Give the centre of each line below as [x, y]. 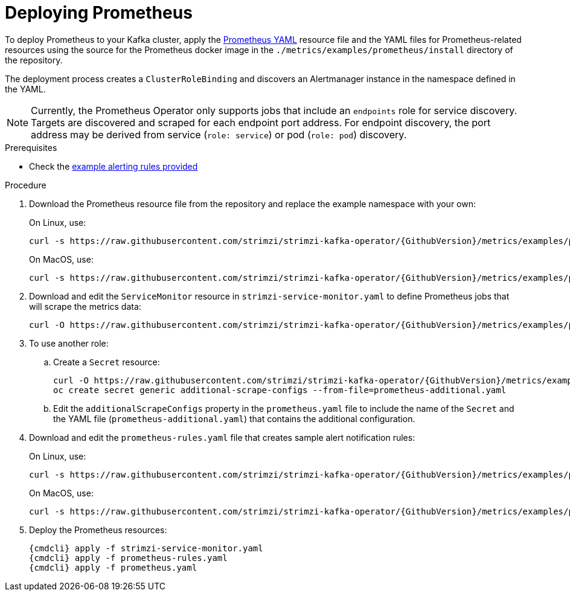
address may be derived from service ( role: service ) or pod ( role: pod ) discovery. [219, 134]
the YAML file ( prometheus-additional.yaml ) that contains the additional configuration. [234, 418]
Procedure [26, 185]
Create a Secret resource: [107, 362]
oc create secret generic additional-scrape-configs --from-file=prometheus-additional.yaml [280, 390]
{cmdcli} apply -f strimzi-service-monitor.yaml [146, 548]
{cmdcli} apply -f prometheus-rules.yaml [128, 558]
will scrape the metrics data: [85, 306]
